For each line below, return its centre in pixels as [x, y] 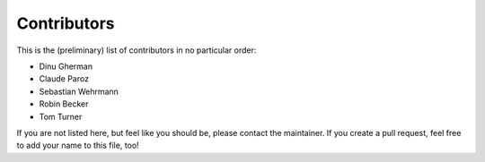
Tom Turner [61, 116]
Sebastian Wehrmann [79, 91]
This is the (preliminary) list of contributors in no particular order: [137, 50]
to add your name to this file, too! [78, 145]
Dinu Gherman [66, 66]
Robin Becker [64, 104]
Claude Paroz [64, 79]
